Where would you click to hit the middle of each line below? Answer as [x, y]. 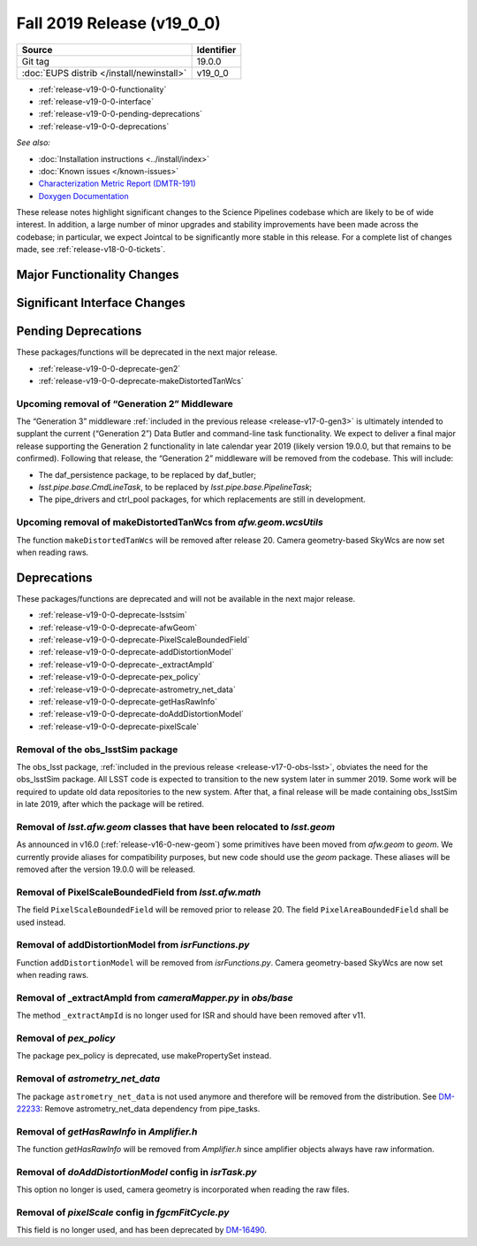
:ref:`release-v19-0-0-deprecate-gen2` [110, 368]
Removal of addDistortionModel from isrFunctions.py [133, 945]
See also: [33, 142]
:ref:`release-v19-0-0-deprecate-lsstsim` [113, 615]
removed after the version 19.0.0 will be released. [106, 869]
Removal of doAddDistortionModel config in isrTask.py [136, 1172]
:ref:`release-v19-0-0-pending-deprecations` [121, 114]
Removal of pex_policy [66, 1038]
